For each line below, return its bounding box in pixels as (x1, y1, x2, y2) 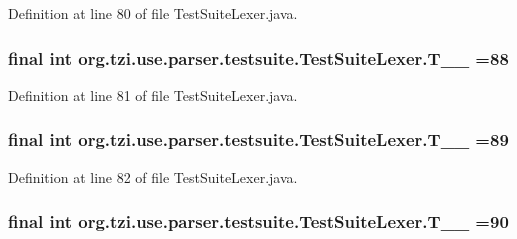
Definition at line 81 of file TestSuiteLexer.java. (8, 84, 298, 105)
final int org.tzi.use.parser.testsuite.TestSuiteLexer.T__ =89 (8, 127, 509, 152)
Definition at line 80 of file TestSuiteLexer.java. (8, 3, 298, 23)
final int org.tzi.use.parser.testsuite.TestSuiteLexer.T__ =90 (8, 209, 509, 234)
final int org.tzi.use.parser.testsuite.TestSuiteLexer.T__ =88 (8, 45, 509, 70)
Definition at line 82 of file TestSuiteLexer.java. (8, 166, 298, 187)
